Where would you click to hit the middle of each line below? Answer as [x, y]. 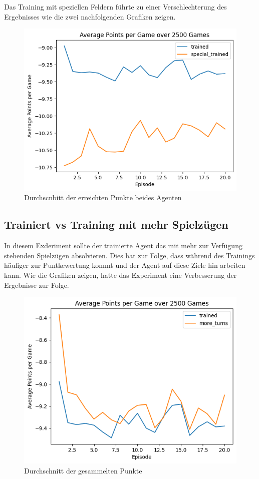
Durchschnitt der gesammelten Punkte [83, 471]
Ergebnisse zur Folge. [37, 285]
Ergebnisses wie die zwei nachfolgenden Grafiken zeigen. [90, 16]
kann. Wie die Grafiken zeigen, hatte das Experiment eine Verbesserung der [120, 275]
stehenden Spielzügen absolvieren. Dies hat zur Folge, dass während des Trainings [129, 255]
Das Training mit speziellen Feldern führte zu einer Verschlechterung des [115, 7]
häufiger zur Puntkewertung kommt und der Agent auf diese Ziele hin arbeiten [125, 265]
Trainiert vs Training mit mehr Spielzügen [116, 224]
